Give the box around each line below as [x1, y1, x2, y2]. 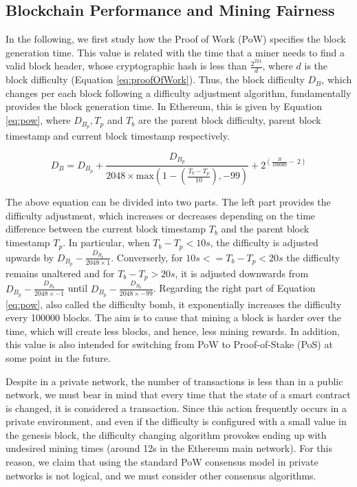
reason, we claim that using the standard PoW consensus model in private [6, 455, 318, 469]
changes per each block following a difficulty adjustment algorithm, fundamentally [6, 85, 351, 100]
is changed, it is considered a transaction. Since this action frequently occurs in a [6, 400, 347, 415]
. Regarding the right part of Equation [153, 281, 316, 295]
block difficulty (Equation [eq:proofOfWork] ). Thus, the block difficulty [6, 72, 305, 87]
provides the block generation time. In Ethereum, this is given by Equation [6, 99, 323, 113]
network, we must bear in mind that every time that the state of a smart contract [6, 387, 351, 402]
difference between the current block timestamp [6, 221, 206, 236]
